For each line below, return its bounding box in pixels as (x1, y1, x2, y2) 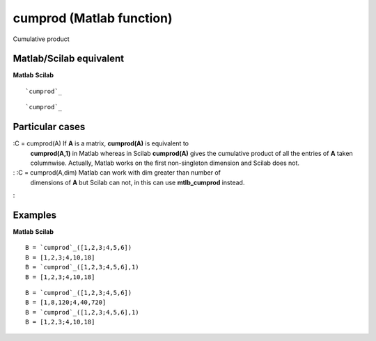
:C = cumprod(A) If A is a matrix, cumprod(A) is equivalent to (13, 139, 189, 148)
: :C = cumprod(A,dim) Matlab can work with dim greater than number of (13, 168, 221, 177)
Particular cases (13, 121, 86, 133)
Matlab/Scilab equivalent (13, 53, 125, 65)
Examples (13, 209, 57, 221)
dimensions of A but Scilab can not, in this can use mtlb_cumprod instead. (30, 178, 245, 187)
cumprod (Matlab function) (13, 10, 173, 26)
